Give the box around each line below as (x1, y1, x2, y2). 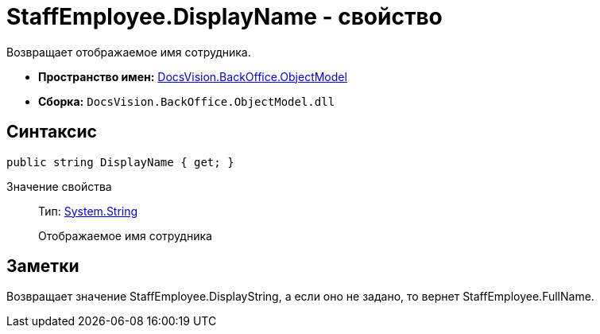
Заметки (6, 256, 79, 277)
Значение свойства (6, 179, 112, 193)
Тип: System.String (38, 204, 138, 218)
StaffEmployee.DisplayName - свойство (6, 3, 443, 30)
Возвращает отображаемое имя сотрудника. (6, 45, 251, 59)
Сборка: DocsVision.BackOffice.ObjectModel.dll (38, 94, 335, 108)
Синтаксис (6, 122, 97, 142)
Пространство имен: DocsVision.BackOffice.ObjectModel (38, 69, 347, 83)
